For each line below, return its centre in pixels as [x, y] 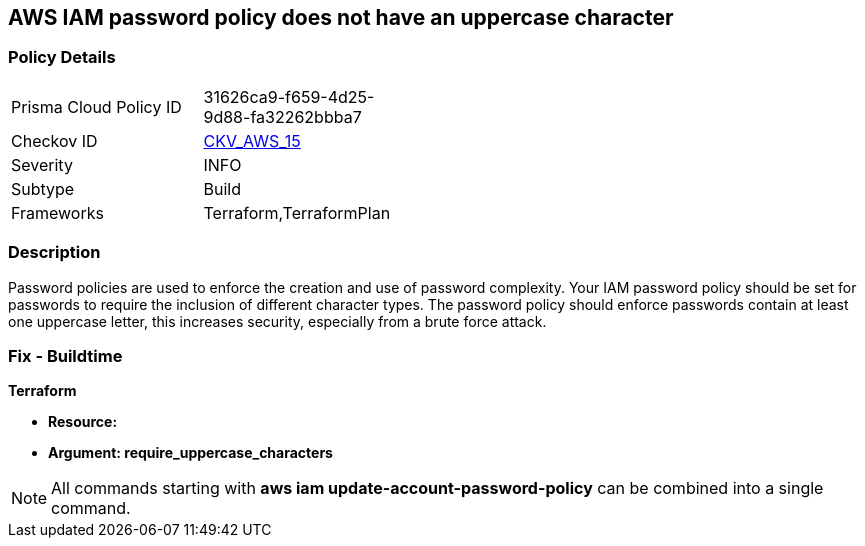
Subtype [43, 188]
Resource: [83, 422]
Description [54, 252]
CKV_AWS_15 [252, 140]
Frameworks [57, 212]
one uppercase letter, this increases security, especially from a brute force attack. [277, 321]
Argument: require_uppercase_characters [190, 453]
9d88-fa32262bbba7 [282, 116]
